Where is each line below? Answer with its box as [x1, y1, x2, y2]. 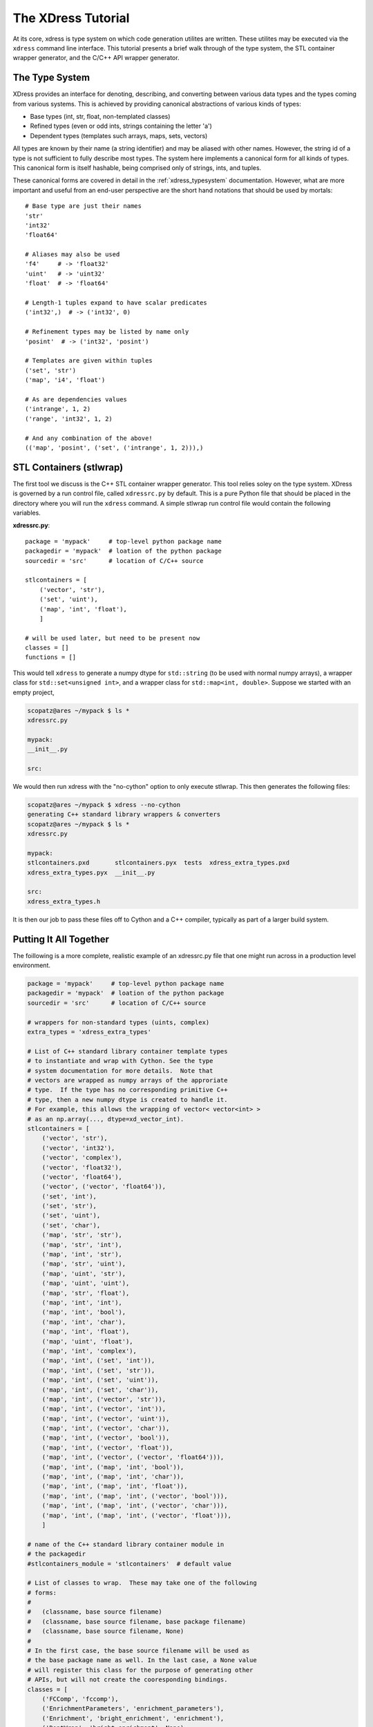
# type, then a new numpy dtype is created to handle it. [27, 1096, 228, 1103]
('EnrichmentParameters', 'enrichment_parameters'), [41, 1705, 224, 1712]
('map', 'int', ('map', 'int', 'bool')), [41, 1463, 184, 1471]
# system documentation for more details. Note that [27, 1067, 213, 1074]
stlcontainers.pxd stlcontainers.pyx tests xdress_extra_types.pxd [27, 859, 290, 867]
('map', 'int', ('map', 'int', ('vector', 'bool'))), [41, 1492, 228, 1500]
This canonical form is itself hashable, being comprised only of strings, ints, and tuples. [12, 163, 262, 172]
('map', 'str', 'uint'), [41, 1260, 126, 1268]
